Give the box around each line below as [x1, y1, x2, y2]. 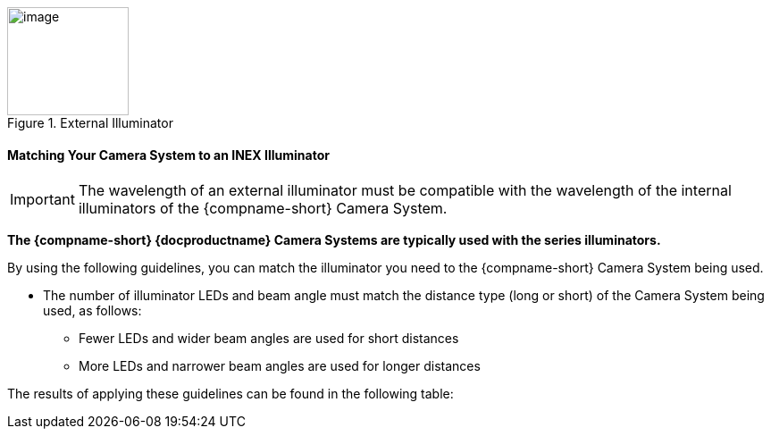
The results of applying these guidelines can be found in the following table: [7, 386, 454, 402]
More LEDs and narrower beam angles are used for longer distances [79, 358, 481, 374]
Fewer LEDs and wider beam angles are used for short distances [79, 331, 459, 347]
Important [10, 190, 75, 209]
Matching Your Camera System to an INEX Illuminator [7, 147, 330, 163]
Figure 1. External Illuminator [7, 115, 173, 130]
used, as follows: [43, 303, 142, 319]
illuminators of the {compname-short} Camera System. [78, 199, 448, 218]
